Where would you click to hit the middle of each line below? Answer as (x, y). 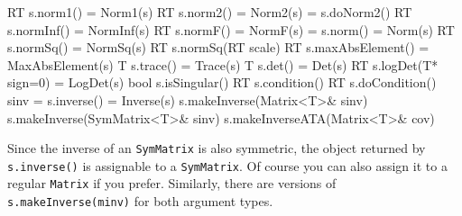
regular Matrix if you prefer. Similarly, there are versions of (172, 183)
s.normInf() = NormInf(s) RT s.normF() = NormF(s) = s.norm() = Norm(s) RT (231, 29)
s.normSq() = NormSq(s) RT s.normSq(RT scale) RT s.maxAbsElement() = (218, 47)
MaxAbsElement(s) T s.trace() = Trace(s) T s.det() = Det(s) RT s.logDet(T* (223, 64)
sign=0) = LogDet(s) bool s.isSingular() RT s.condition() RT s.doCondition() (222, 82)
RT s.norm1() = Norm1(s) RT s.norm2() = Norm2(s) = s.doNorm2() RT (210, 12)
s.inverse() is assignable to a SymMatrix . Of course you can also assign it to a (227, 165)
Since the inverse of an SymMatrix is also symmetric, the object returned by (217, 148)
